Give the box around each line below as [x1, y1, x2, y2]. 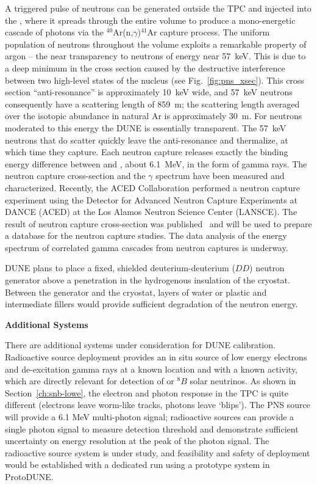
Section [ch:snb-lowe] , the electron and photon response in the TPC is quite [5, 386, 288, 399]
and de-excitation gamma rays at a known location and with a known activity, [5, 362, 298, 375]
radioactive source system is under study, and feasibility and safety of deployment [5, 446, 310, 459]
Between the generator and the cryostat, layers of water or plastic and [5, 285, 267, 298]
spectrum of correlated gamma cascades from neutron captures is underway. [5, 241, 288, 253]
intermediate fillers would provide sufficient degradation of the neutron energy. [5, 297, 298, 310]
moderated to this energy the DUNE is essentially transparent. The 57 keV [5, 121, 287, 134]
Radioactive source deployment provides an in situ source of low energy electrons [5, 351, 307, 363]
